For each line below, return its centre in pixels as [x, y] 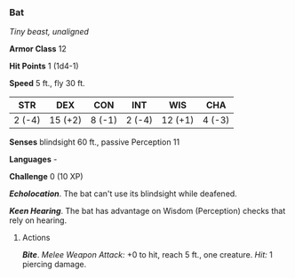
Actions [36, 238]
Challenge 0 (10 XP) [46, 177]
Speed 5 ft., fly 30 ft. [48, 83]
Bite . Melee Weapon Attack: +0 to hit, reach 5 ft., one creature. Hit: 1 [147, 255]
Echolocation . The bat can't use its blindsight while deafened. [123, 194]
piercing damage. [54, 265]
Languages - [33, 159]
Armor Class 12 [38, 49]
